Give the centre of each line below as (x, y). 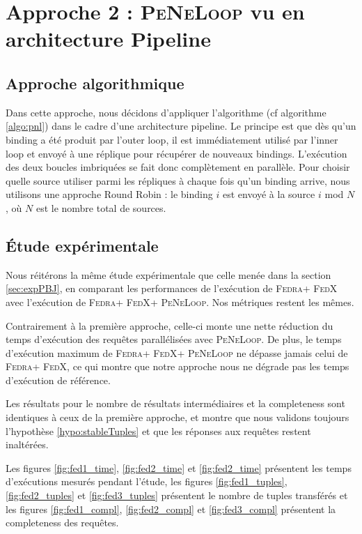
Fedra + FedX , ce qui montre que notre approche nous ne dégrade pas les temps (178, 366)
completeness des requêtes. (62, 522)
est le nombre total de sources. (101, 207)
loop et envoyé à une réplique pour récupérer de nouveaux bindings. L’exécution (176, 153)
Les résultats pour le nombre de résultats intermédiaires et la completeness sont (175, 403)
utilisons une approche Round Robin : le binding (109, 194)
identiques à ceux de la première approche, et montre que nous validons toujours (178, 417)
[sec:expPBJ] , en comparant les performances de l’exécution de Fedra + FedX (172, 288)
